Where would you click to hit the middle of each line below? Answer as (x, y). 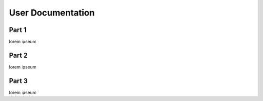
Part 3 (18, 81)
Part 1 (18, 30)
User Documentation (52, 13)
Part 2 (18, 55)
